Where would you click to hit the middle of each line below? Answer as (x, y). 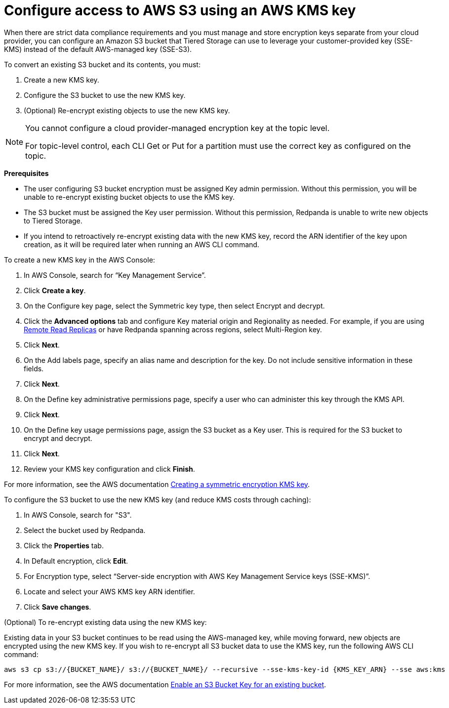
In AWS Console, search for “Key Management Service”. (115, 275)
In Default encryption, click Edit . (76, 561)
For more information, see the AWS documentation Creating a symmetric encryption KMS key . (157, 484)
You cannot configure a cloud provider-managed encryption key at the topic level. (178, 128)
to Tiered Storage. (53, 221)
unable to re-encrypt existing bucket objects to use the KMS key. (129, 197)
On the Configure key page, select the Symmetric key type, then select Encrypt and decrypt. (174, 306)
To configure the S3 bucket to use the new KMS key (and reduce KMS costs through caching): (158, 499)
